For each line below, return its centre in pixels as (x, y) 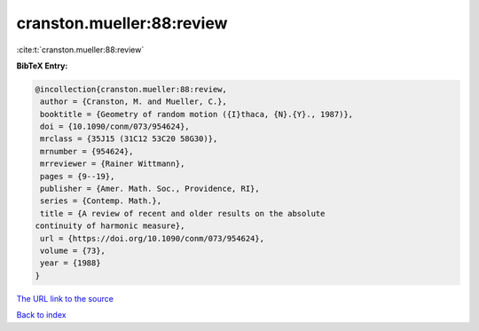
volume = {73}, (73, 251)
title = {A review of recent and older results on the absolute (183, 213)
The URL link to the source (65, 298)
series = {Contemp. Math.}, (101, 201)
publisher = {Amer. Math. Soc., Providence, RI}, (150, 189)
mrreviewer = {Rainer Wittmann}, (113, 164)
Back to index (41, 315)
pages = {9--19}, (78, 176)
